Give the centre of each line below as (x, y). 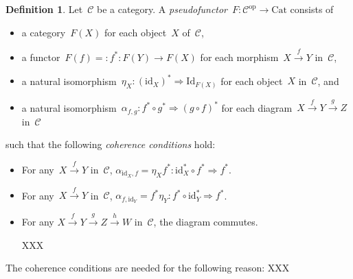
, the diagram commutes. (206, 222)
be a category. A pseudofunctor (162, 9)
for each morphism (239, 57)
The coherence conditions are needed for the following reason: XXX (148, 268)
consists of (312, 9)
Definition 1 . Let (44, 9)
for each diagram (257, 107)
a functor (41, 57)
